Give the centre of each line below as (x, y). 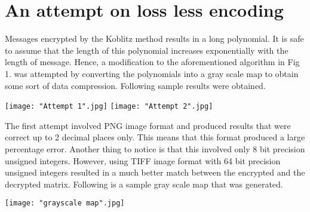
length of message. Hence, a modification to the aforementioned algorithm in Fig (152, 62)
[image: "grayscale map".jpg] (65, 203)
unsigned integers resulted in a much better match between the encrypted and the (155, 172)
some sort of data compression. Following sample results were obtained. (135, 85)
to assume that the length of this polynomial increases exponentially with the (147, 50)
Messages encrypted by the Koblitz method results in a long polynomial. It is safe (154, 39)
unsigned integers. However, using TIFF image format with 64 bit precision (143, 160)
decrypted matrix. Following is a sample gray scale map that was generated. (144, 184)
